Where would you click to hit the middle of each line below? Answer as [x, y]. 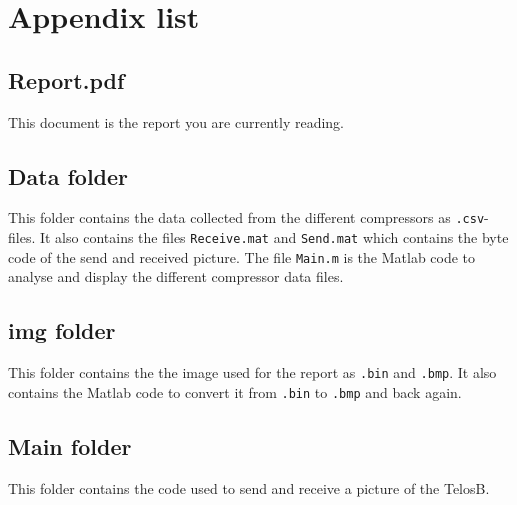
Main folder [70, 445]
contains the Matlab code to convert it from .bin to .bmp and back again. [235, 391]
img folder [62, 330]
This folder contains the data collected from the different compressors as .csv [246, 217]
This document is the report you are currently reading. [176, 121]
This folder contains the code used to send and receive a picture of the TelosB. [249, 487]
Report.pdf [66, 79]
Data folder [68, 175]
